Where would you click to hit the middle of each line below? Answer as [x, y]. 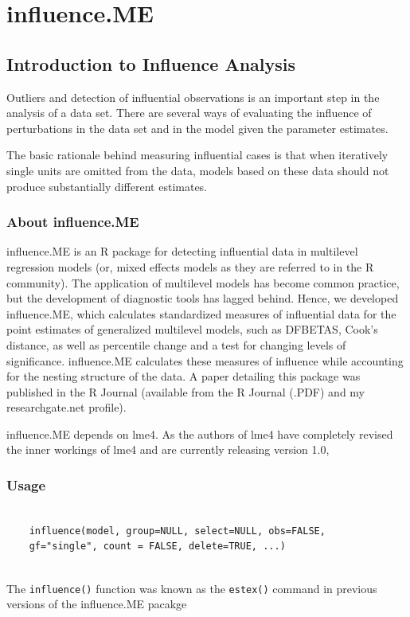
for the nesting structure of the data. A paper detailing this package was [184, 376]
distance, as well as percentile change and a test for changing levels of [176, 344]
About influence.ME [73, 222]
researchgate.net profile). [66, 407]
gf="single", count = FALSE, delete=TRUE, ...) [157, 547]
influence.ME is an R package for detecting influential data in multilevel [182, 251]
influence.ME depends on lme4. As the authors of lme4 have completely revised [200, 433]
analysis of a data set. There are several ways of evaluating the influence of [189, 113]
